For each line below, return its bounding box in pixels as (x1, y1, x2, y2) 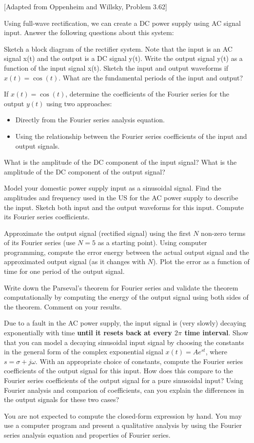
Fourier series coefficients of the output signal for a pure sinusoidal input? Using (4, 375, 243, 385)
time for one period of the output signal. (4, 266, 125, 276)
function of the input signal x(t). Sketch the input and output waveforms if (4, 62, 228, 73)
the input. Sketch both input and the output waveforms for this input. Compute (4, 202, 244, 212)
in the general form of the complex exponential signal (4, 347, 163, 357)
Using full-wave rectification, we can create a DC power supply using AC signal (4, 18, 241, 28)
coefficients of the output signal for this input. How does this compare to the (4, 366, 233, 376)
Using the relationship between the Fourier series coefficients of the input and (15, 131, 247, 141)
